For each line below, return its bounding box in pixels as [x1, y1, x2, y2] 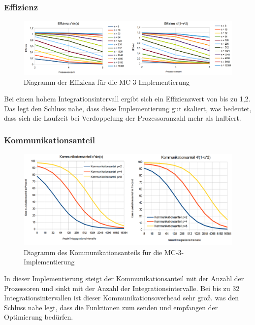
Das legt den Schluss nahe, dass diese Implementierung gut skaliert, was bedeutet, [4, 103, 252, 113]
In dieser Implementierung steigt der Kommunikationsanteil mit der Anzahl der [4, 273, 244, 284]
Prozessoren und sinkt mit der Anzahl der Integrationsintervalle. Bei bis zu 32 [4, 283, 240, 293]
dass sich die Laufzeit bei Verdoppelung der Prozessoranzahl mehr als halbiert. [4, 113, 241, 123]
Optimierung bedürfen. [4, 312, 73, 322]
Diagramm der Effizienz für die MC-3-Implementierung [24, 77, 190, 87]
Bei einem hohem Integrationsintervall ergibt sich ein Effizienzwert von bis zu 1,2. [4, 93, 251, 103]
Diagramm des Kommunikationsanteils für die [24, 247, 162, 257]
